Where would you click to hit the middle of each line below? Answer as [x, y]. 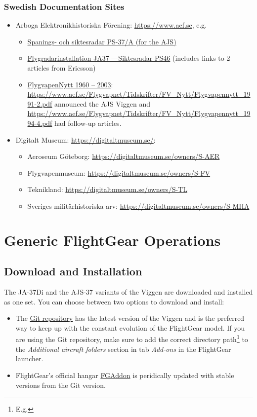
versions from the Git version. [61, 385]
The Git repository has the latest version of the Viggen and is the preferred [130, 318]
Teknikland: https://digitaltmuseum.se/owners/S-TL [107, 189]
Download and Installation [73, 271]
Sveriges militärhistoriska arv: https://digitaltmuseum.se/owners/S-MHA [138, 206]
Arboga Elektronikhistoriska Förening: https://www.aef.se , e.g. [111, 25]
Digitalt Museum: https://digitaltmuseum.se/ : [86, 139]
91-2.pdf [40, 103]
